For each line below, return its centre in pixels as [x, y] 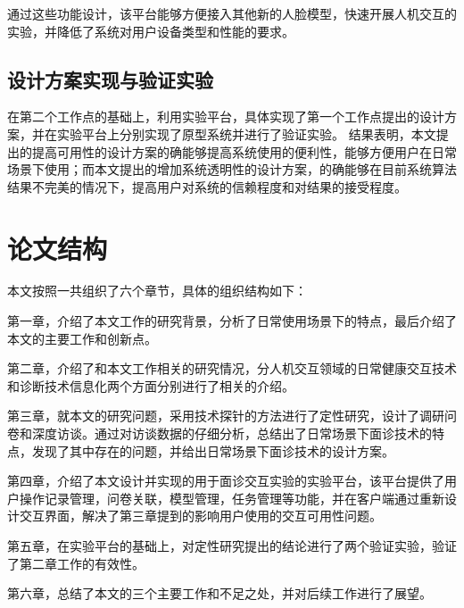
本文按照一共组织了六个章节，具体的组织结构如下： [157, 291]
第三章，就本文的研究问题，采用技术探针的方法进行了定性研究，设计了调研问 [232, 416]
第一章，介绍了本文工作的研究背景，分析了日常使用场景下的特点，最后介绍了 [232, 321]
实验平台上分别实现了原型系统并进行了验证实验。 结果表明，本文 [246, 133]
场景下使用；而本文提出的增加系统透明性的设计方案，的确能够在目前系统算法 [232, 169]
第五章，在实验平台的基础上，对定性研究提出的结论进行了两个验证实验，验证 [232, 546]
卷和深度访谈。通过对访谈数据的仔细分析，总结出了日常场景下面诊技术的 [220, 433]
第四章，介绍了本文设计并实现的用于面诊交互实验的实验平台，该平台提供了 [226, 481]
